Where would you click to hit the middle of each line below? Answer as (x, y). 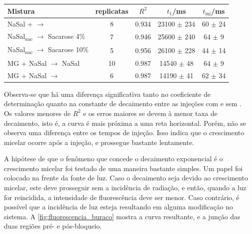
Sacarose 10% (68, 49)
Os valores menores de (37, 113)
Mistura (21, 11)
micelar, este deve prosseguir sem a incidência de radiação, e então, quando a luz (125, 188)
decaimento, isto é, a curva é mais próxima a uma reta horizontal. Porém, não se (125, 123)
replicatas (112, 11)
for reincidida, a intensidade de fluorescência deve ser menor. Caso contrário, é (122, 197)
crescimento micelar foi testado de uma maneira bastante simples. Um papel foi (123, 168)
